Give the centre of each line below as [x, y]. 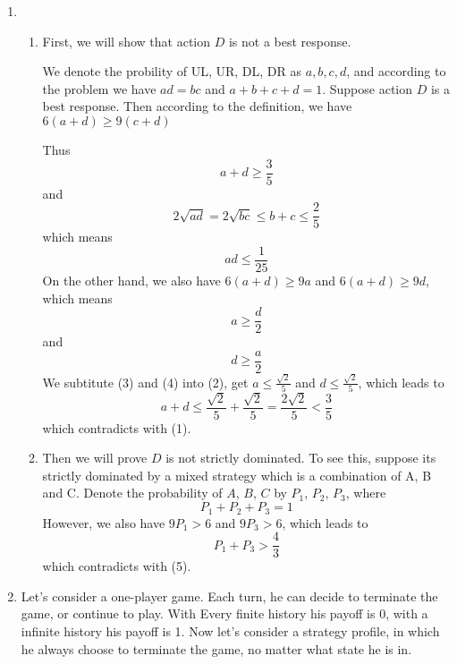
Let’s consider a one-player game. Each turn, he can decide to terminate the [229, 596]
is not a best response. [290, 41]
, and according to [396, 71]
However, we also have [104, 522]
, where [366, 493]
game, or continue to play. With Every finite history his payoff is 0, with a [224, 613]
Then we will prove [95, 458]
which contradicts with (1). [117, 427]
